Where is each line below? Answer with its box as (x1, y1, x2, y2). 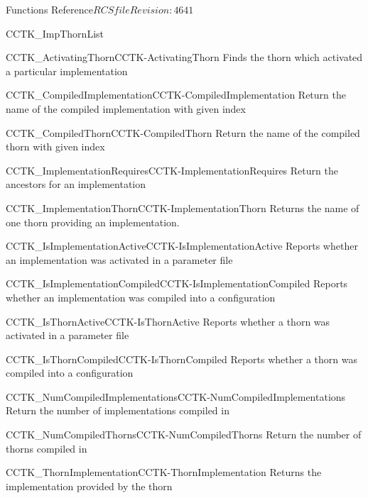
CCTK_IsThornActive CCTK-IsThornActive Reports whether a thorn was (6, 314, 330, 328)
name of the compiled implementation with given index (6, 101, 246, 116)
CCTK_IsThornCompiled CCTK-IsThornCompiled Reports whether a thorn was (6, 351, 357, 366)
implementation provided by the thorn (6, 478, 173, 493)
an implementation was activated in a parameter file (6, 252, 233, 267)
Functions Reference (6, 2, 94, 16)
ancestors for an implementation (6, 177, 146, 192)
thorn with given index (6, 139, 105, 154)
